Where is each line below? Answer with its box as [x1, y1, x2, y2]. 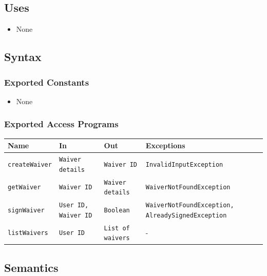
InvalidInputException [145, 161, 223, 168]
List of [104, 224, 130, 232]
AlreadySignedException [145, 211, 227, 219]
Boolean [104, 206, 130, 214]
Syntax [4, 49, 42, 65]
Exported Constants [4, 75, 89, 88]
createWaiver [8, 161, 52, 168]
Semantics [4, 259, 59, 275]
